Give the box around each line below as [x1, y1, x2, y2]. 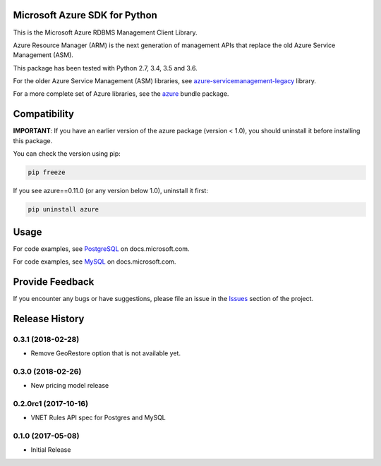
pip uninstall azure [28, 205, 99, 214]
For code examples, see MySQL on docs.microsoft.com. [13, 257, 176, 266]
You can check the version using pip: [13, 149, 121, 158]
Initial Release [30, 446, 71, 454]
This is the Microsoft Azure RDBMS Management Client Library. [13, 28, 198, 37]
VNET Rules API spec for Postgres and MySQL [30, 413, 166, 422]
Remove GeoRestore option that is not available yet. [30, 349, 181, 357]
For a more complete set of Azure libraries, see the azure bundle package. [13, 90, 229, 98]
